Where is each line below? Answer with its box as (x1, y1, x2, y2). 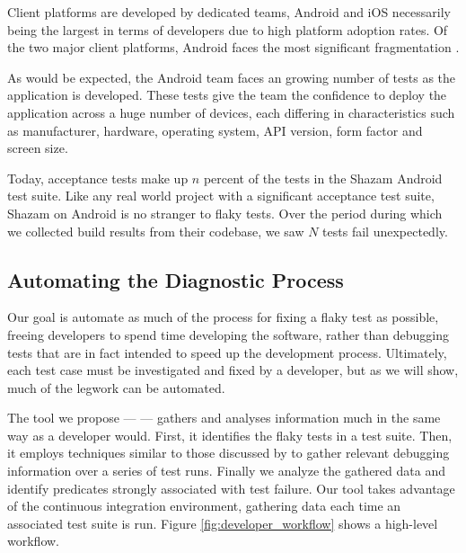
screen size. (7, 138, 68, 157)
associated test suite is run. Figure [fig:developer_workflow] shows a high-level (7, 513, 438, 532)
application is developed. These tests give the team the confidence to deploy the (7, 85, 447, 104)
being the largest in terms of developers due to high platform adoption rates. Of (7, 20, 448, 39)
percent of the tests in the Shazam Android (203, 168, 443, 187)
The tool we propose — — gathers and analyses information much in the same (7, 408, 441, 427)
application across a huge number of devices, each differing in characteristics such (7, 103, 455, 121)
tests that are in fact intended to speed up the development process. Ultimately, (7, 343, 447, 361)
